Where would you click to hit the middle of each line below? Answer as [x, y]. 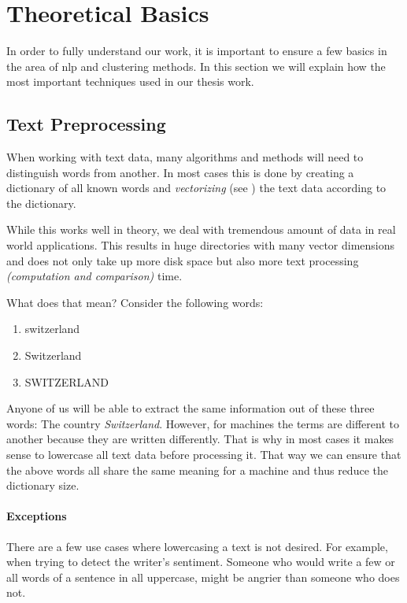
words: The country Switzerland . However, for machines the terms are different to [203, 423]
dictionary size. [43, 485]
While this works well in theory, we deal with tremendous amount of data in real [201, 229]
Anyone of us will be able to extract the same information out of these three [191, 408]
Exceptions [37, 516]
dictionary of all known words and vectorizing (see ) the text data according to [196, 188]
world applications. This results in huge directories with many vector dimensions [201, 245]
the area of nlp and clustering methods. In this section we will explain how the [196, 66]
